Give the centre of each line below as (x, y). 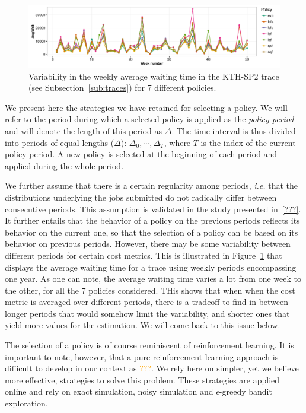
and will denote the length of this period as (84, 130)
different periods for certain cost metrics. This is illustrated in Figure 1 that (144, 255)
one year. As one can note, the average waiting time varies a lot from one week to (153, 279)
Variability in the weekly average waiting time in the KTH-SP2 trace (154, 76)
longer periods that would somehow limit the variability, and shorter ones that (147, 313)
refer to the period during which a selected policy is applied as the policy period (149, 119)
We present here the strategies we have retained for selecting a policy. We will (146, 107)
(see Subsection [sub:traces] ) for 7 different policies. (122, 88)
